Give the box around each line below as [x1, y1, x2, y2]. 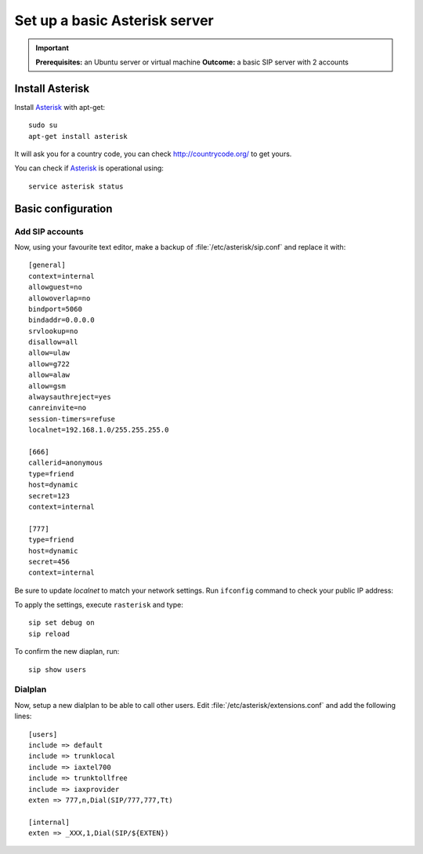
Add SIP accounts [14, 226, 84, 237]
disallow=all [28, 338, 78, 347]
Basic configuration [14, 202, 113, 215]
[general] [28, 261, 66, 270]
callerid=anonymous [28, 458, 103, 467]
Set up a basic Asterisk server [14, 12, 215, 29]
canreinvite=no [28, 403, 87, 412]
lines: [14, 711, 32, 721]
